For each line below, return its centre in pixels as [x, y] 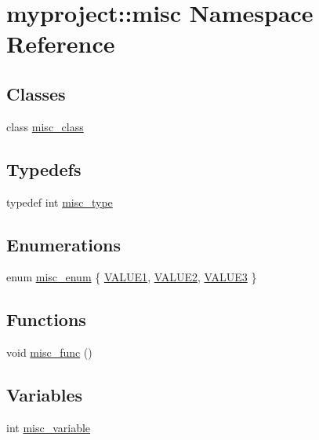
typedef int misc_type [60, 202]
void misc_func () [49, 352]
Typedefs [44, 169]
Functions [46, 319]
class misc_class [45, 126]
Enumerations [64, 244]
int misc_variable [49, 427]
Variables [45, 395]
